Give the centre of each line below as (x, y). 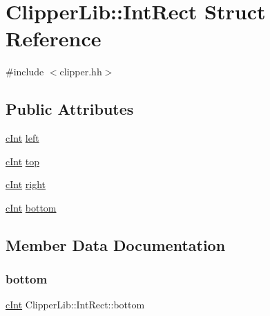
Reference (54, 38)
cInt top (23, 161)
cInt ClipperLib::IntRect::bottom (75, 305)
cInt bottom (31, 207)
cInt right (26, 184)
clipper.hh (81, 72)
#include (25, 72)
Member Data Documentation (116, 244)
